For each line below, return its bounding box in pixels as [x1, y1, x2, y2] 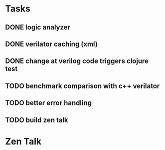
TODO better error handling [5, 98, 92, 107]
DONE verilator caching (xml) [5, 39, 98, 48]
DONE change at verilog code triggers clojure [5, 57, 149, 65]
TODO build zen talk [5, 115, 68, 124]
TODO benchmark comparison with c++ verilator [5, 81, 160, 90]
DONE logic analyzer [5, 23, 71, 31]
